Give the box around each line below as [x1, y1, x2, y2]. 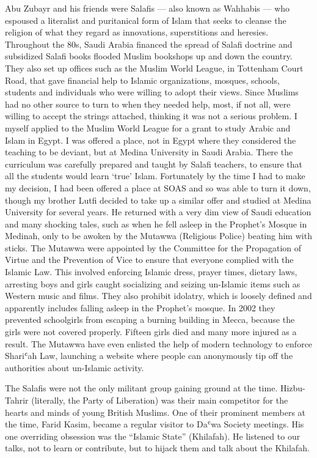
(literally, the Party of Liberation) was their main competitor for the [31, 394, 288, 406]
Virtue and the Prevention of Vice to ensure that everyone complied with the [5, 253, 294, 266]
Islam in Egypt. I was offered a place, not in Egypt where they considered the [5, 133, 296, 146]
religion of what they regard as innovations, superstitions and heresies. [5, 26, 269, 39]
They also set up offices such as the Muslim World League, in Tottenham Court [5, 61, 304, 74]
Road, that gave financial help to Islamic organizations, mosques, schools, [5, 73, 280, 86]
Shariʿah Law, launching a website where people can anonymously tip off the [5, 349, 293, 362]
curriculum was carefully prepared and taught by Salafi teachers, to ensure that [5, 157, 303, 170]
